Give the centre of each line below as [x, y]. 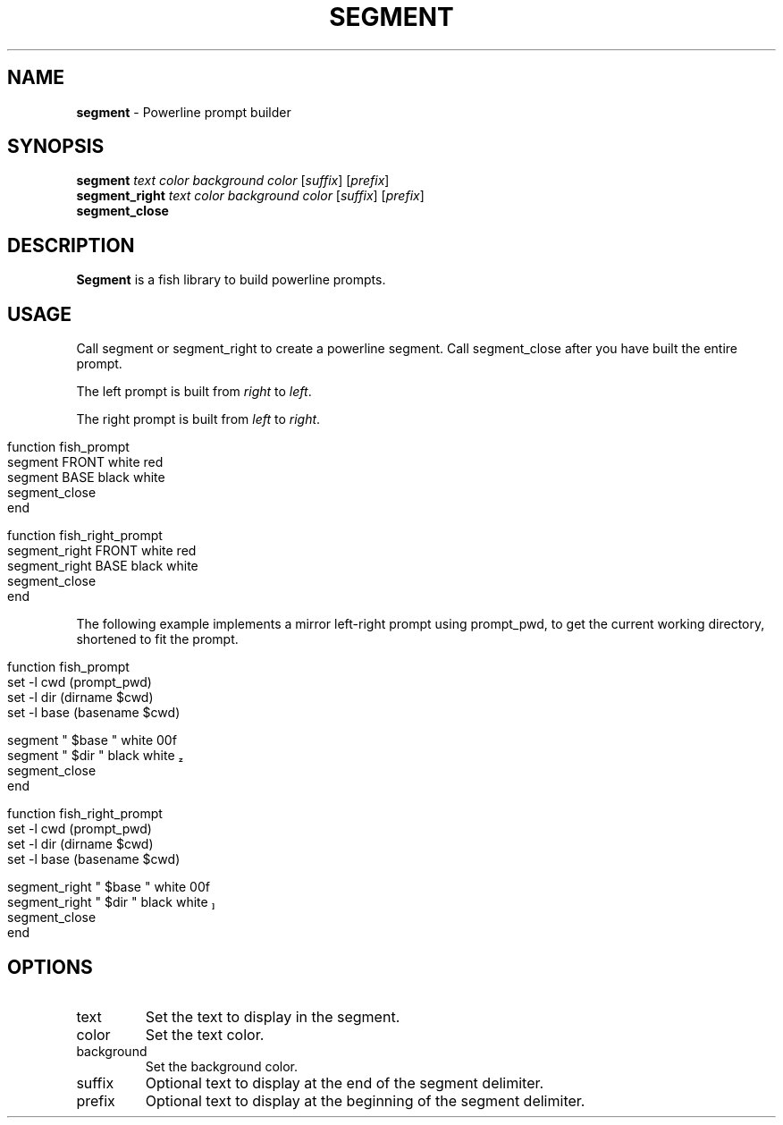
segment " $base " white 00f [92, 740]
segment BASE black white [86, 478]
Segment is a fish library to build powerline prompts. [231, 280]
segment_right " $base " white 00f [109, 887]
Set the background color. [222, 1066]
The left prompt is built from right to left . [194, 392]
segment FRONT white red [85, 462]
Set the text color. [205, 1034]
